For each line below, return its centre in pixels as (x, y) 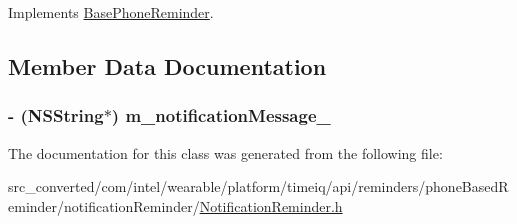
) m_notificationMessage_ (221, 115)
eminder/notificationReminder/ (104, 205)
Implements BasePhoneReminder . (111, 12)
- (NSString (56, 115)
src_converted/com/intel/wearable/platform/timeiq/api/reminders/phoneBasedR (258, 186)
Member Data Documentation (167, 65)
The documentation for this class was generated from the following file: (225, 152)
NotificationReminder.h (271, 205)
